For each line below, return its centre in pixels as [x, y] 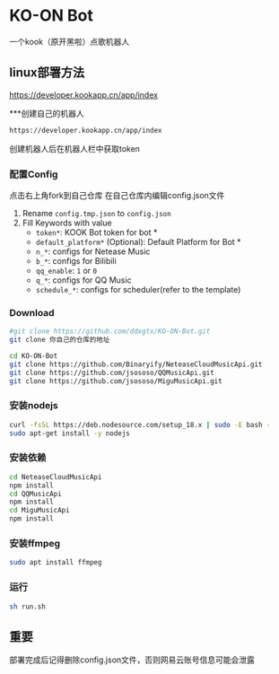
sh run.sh [28, 607]
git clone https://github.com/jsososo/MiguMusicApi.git [116, 381]
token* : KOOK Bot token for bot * [96, 232]
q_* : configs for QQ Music [83, 280]
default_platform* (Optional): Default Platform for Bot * [138, 241]
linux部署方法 [47, 73]
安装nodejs [34, 406]
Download [32, 312]
